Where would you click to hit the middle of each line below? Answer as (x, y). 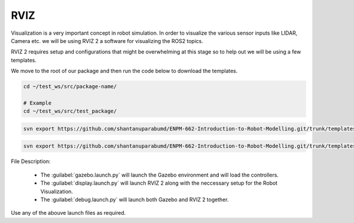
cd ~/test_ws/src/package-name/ (70, 86)
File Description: (31, 161)
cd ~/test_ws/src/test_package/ (70, 111)
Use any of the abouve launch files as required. (68, 213)
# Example (37, 103)
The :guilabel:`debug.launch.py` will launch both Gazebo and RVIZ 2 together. (135, 199)
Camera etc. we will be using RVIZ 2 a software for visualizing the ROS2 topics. (107, 41)
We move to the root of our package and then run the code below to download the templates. (124, 71)
